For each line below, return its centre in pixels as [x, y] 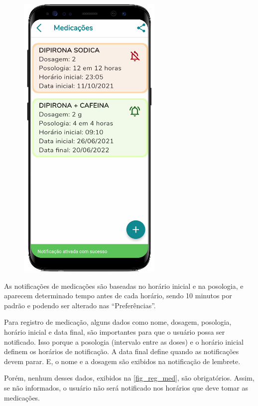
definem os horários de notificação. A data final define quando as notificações [122, 351]
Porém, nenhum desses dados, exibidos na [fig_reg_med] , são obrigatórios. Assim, [129, 378]
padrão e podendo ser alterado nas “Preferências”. [80, 305]
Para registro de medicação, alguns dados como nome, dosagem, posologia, [118, 322]
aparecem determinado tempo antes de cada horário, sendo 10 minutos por [118, 296]
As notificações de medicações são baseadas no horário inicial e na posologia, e [124, 286]
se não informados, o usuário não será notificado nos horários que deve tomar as [126, 387]
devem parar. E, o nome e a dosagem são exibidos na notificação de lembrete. [122, 361]
